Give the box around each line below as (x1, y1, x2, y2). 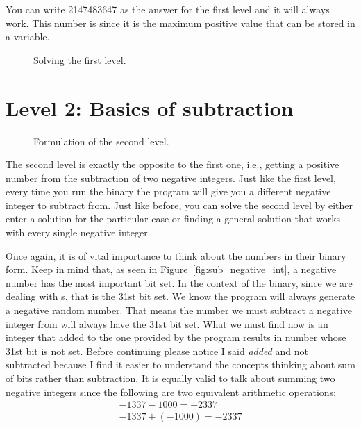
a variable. (6, 29, 50, 44)
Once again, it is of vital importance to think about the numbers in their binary (6, 248, 346, 263)
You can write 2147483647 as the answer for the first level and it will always (6, 2, 330, 16)
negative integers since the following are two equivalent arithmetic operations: (6, 384, 336, 399)
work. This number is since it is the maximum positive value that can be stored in (6, 15, 355, 30)
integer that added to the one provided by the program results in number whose (6, 330, 346, 345)
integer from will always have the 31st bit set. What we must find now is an (6, 316, 328, 331)
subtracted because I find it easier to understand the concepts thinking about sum (6, 357, 355, 372)
